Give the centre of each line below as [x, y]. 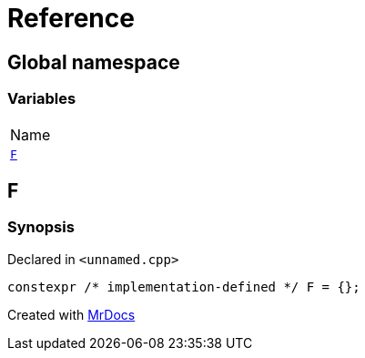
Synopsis [41, 227]
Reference [71, 18]
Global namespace [94, 62]
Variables [42, 99]
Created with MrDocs [71, 314]
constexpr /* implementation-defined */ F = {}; [184, 286]
